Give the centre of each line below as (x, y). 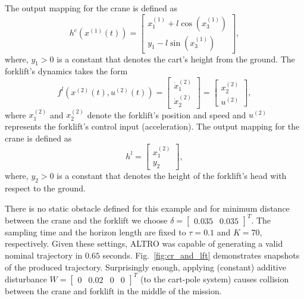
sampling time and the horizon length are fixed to (95, 232)
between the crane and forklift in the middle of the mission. (113, 290)
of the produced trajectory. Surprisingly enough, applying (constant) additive (145, 267)
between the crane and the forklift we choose (86, 220)
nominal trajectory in (44, 255)
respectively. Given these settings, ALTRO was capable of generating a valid (144, 243)
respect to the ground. (45, 188)
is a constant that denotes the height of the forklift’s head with (172, 176)
